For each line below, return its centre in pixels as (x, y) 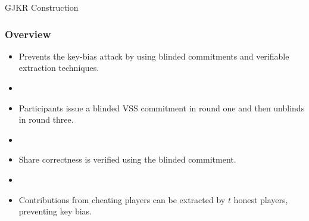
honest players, (261, 199)
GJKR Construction (42, 7)
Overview (28, 34)
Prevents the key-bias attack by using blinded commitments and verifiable (154, 56)
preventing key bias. (55, 211)
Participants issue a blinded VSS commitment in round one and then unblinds (162, 108)
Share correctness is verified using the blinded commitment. (127, 159)
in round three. (46, 119)
